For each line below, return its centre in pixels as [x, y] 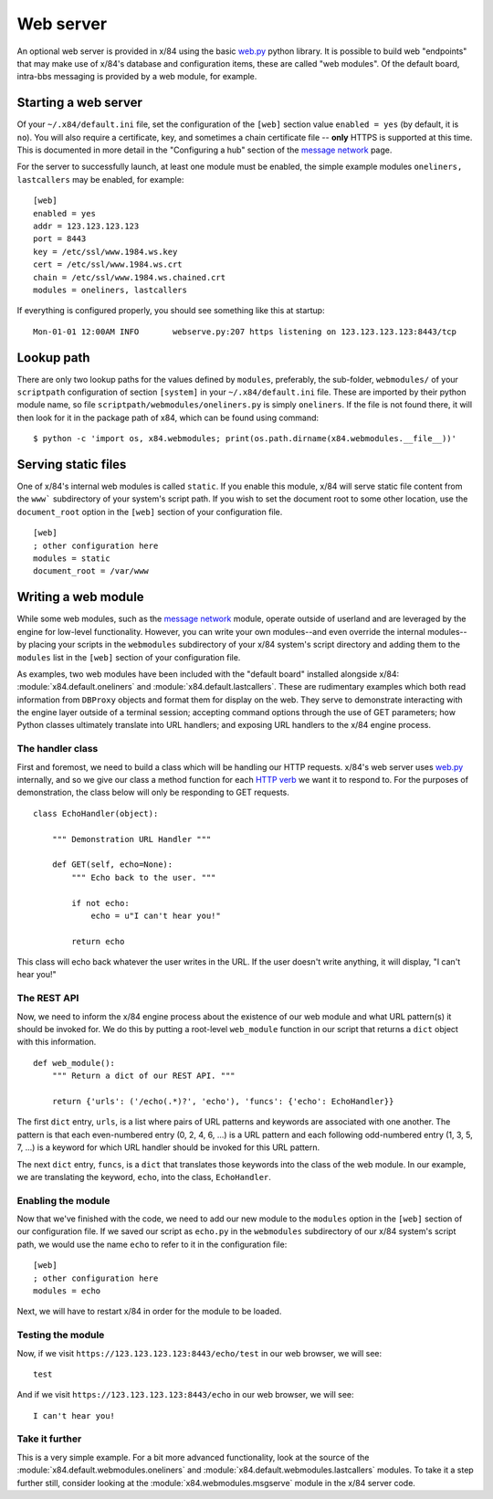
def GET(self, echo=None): [112, 865]
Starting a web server [80, 103]
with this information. [57, 1042]
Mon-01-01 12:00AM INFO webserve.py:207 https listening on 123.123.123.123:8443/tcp [245, 332]
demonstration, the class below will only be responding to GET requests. [153, 792]
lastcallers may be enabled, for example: [100, 179]
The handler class [58, 749]
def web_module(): [74, 1063]
